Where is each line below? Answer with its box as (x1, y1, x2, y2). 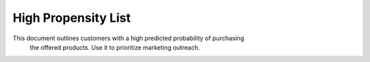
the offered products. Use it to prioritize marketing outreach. (29, 43, 200, 51)
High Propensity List (12, 10, 132, 25)
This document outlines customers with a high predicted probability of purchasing (12, 34, 245, 42)
